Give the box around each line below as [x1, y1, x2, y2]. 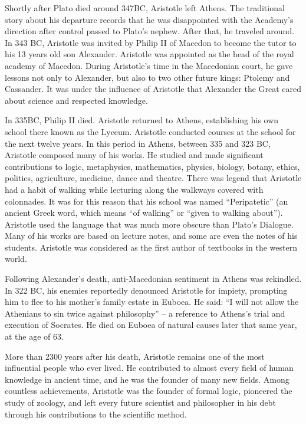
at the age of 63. [5, 330, 64, 343]
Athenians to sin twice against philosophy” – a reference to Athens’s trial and [5, 307, 285, 319]
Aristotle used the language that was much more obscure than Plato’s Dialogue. [5, 218, 294, 230]
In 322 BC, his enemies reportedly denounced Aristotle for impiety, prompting [5, 284, 288, 296]
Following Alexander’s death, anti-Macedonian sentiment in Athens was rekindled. [5, 272, 302, 285]
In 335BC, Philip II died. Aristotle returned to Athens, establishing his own [5, 114, 279, 126]
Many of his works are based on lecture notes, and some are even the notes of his [5, 229, 298, 242]
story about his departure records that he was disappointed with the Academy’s [5, 13, 294, 25]
